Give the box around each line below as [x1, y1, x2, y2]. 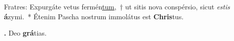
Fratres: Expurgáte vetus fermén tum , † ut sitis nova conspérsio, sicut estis [4, 1, 230, 11]
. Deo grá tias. [4, 28, 47, 38]
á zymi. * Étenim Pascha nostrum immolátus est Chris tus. [4, 11, 184, 21]
